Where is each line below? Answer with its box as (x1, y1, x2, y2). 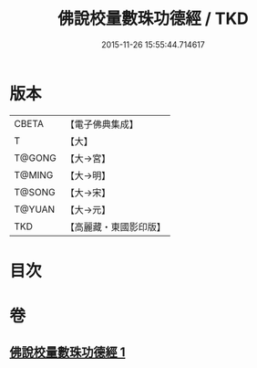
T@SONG (14, 185, 57, 198)
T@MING (14, 168, 54, 181)
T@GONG (14, 152, 57, 164)
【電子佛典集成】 (65, 118, 139, 131)
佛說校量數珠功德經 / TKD (57, 8, 249, 29)
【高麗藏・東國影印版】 (65, 220, 166, 233)
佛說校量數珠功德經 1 (9, 344, 126, 361)
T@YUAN (14, 203, 56, 216)
